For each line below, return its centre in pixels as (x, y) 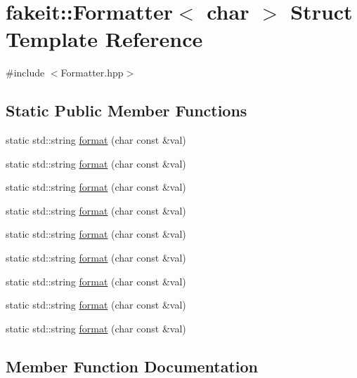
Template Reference (104, 39)
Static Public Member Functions (126, 110)
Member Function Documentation (132, 366)
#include (25, 73)
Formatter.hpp (92, 73)
